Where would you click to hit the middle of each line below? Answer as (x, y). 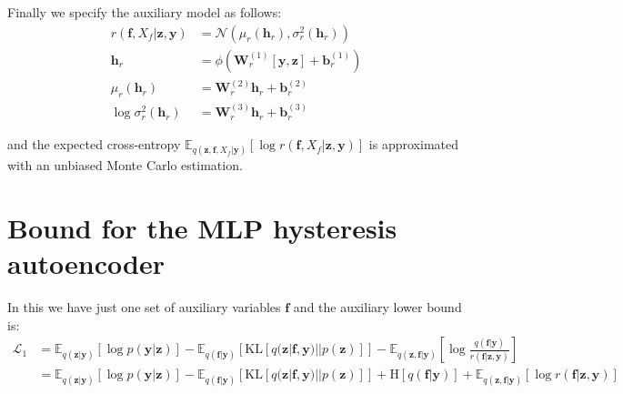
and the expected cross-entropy (94, 144)
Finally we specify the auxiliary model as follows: (145, 12)
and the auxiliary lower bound (377, 307)
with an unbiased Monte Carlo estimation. (125, 165)
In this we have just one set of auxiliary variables (144, 307)
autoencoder (86, 263)
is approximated (413, 144)
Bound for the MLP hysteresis (202, 228)
